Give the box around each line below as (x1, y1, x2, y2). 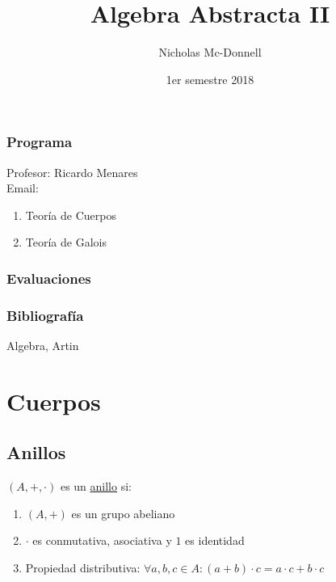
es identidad (185, 532, 245, 549)
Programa (6, 132, 73, 152)
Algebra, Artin (6, 337, 79, 354)
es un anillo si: (60, 478, 132, 495)
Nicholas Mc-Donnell (158, 44, 262, 61)
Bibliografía (6, 305, 84, 325)
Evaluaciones (6, 268, 91, 288)
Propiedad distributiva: (25, 559, 141, 576)
